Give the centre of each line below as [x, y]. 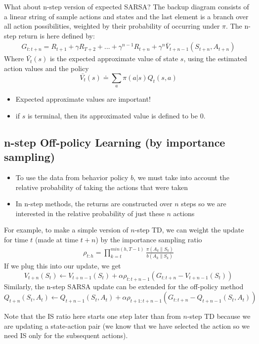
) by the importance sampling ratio [149, 239]
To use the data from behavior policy [72, 177]
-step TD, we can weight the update [189, 230]
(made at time [57, 239]
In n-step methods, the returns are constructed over [94, 204]
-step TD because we [219, 316]
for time [16, 239]
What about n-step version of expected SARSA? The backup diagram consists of [127, 6]
